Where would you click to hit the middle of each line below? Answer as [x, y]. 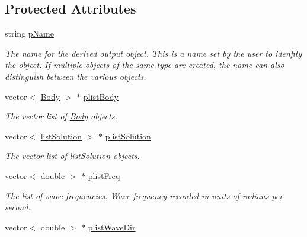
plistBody [101, 96]
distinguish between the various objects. [76, 76]
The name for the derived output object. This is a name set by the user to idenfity [153, 53]
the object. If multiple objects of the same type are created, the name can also [145, 65]
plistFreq [104, 175]
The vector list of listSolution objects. [72, 156]
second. [18, 207]
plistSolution [128, 136]
